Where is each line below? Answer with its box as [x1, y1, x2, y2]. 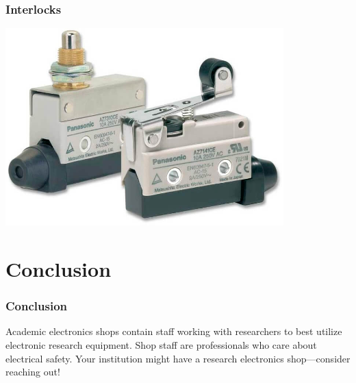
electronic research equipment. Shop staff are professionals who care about [5, 338, 317, 351]
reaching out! [5, 365, 60, 379]
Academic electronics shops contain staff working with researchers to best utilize [5, 324, 342, 338]
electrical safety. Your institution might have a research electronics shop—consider [5, 351, 351, 365]
